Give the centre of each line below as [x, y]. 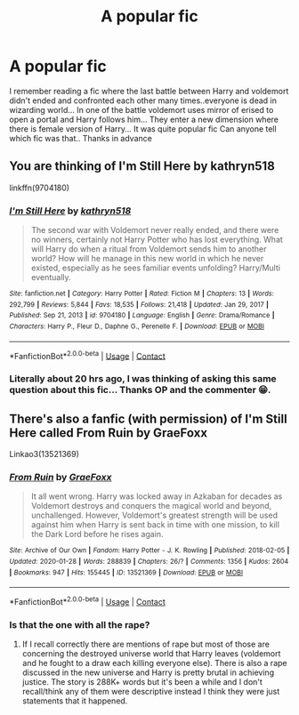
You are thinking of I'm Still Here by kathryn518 [142, 166]
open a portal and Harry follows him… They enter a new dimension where [144, 119]
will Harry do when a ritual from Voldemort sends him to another [149, 249]
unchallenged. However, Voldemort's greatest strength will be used [154, 515]
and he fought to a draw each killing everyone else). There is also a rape [154, 663]
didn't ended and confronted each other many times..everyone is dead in [143, 100]
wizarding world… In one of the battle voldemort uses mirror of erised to [141, 109]
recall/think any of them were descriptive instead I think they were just [151, 692]
